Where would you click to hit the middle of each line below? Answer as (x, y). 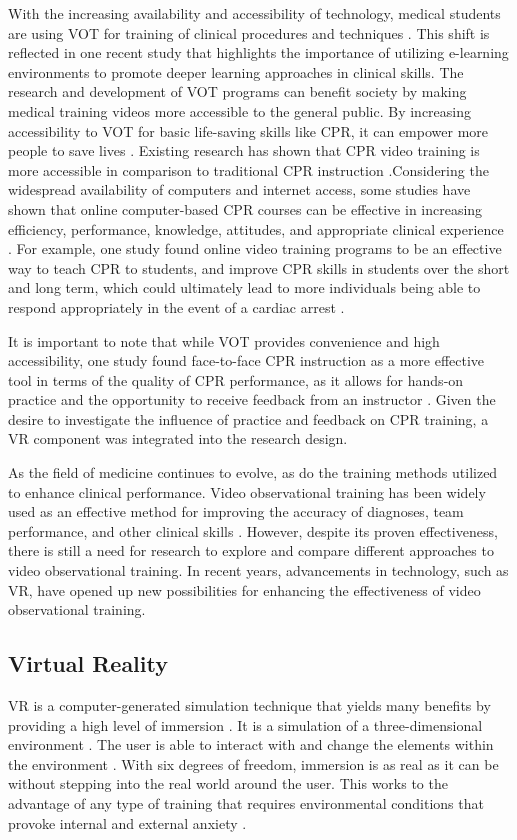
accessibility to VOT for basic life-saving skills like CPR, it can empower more (248, 130)
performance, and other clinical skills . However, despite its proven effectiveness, (253, 530)
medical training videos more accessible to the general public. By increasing (240, 110)
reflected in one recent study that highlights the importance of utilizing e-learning (258, 52)
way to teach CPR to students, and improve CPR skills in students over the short (259, 267)
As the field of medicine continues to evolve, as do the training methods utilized (253, 472)
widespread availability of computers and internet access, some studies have (239, 189)
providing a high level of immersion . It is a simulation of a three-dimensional (245, 724)
